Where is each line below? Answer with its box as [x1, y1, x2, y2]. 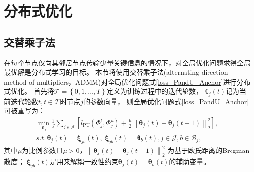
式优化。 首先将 [4, 86, 54, 96]
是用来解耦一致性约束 [49, 156, 118, 167]
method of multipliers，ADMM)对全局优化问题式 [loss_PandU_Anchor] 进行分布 [4, 76, 251, 86]
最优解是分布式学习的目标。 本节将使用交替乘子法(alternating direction [4, 67, 228, 77]
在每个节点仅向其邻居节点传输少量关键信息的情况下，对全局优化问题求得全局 [4, 57, 251, 67]
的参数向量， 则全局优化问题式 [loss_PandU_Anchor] [83, 96, 249, 106]
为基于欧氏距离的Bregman [167, 145, 250, 155]
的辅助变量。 [169, 156, 210, 167]
